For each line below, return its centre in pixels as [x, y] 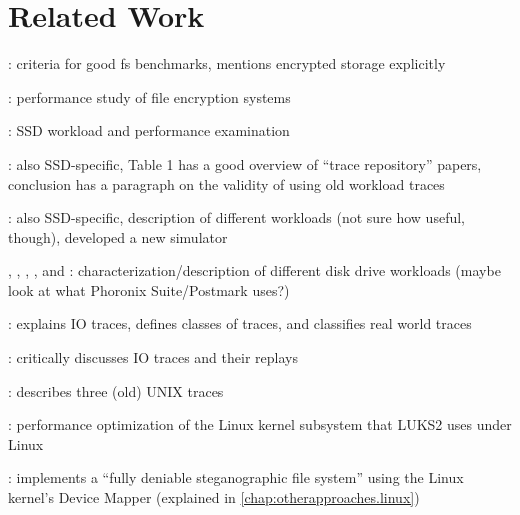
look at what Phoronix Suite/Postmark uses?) [149, 289]
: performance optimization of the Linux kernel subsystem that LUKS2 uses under [260, 424]
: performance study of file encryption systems [149, 96]
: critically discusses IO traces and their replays [153, 357]
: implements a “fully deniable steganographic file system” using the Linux [236, 477]
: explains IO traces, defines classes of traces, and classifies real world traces [240, 323]
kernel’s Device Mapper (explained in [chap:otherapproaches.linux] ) [214, 497]
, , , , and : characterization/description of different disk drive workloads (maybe [254, 270]
